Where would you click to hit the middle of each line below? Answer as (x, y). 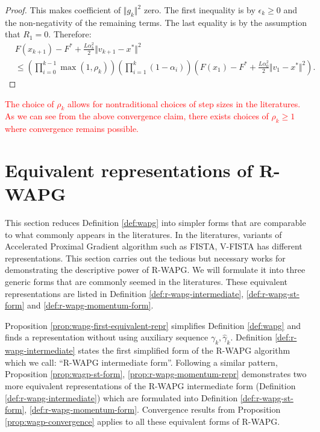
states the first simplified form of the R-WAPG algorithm (184, 350)
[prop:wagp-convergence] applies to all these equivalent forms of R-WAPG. (143, 421)
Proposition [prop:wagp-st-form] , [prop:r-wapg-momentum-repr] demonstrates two (156, 374)
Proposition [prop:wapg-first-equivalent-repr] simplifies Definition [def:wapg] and (153, 325)
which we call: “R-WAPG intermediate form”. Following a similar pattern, (141, 362)
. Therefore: (70, 34)
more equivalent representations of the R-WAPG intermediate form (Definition (150, 385)
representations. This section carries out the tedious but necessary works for (145, 258)
